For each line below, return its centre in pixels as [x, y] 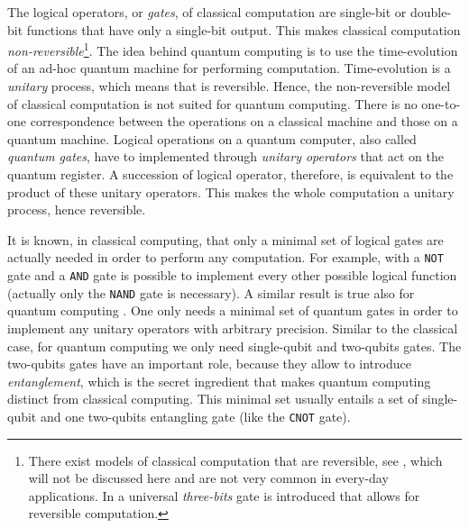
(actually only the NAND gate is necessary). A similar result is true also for [211, 292]
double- [431, 12]
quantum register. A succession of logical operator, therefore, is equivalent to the [230, 174]
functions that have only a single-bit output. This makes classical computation [244, 29]
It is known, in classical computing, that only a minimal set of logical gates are [225, 239]
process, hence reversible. [77, 209]
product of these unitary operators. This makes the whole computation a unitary [231, 191]
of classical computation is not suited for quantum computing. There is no [212, 103]
